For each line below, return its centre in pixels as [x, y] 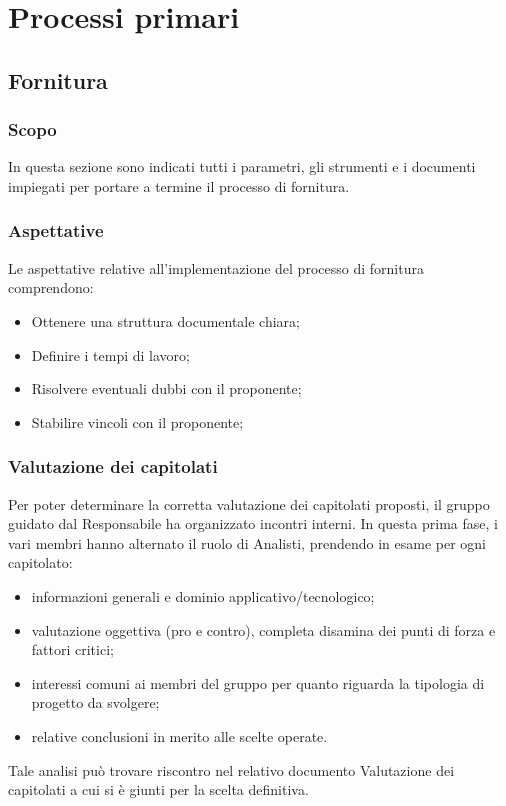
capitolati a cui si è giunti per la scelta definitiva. [158, 789]
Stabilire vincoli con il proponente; [137, 421]
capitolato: [40, 562]
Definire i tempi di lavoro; [110, 354]
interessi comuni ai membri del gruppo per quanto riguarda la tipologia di [258, 682]
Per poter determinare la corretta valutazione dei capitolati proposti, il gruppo [249, 503]
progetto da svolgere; [95, 702]
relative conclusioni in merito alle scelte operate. [179, 735]
